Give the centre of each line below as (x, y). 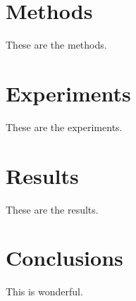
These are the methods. (56, 45)
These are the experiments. (64, 127)
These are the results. (52, 209)
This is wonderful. (44, 291)
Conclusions (64, 258)
